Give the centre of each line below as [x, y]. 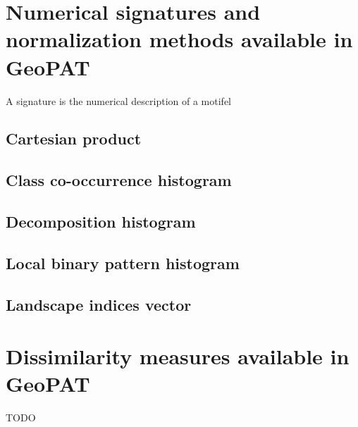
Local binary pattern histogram [123, 262]
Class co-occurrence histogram [119, 180]
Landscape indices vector [99, 304]
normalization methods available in [179, 39]
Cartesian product [74, 138]
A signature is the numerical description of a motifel [119, 100]
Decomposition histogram [101, 222]
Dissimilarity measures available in [178, 356]
